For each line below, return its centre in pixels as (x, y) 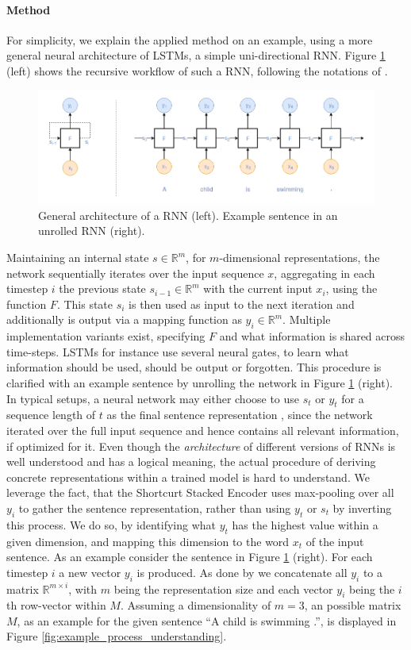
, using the (351, 288)
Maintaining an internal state (78, 258)
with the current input (258, 288)
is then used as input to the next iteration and (242, 304)
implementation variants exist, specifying (106, 336)
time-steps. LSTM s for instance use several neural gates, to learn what (178, 351)
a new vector (90, 572)
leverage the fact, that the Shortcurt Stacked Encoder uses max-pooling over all (200, 492)
